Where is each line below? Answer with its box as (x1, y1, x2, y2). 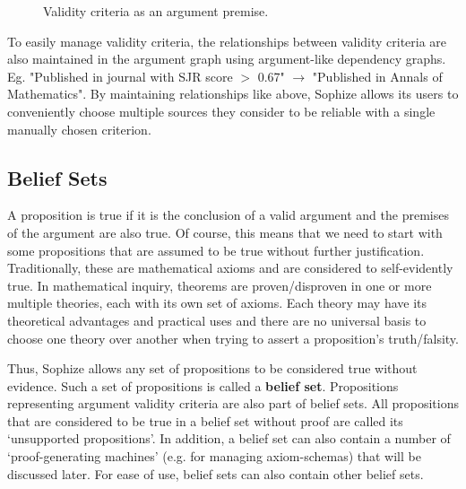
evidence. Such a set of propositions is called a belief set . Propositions (7, 376, 399, 395)
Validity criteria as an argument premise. (43, 2, 269, 20)
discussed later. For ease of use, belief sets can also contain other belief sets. (7, 464, 424, 483)
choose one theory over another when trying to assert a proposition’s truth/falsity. (7, 328, 459, 347)
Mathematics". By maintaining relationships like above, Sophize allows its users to (7, 84, 459, 103)
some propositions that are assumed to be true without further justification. (7, 240, 425, 259)
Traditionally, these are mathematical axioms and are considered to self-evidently (7, 258, 453, 277)
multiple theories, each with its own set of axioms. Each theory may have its (7, 293, 427, 312)
